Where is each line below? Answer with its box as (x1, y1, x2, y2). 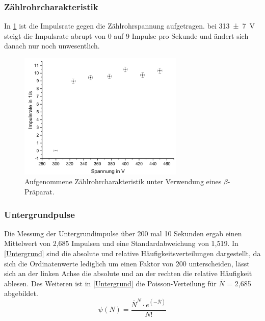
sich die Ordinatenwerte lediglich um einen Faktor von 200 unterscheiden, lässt (4, 258, 250, 268)
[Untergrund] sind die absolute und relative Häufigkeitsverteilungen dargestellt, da (4, 248, 261, 258)
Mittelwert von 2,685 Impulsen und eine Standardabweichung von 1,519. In (4, 238, 238, 249)
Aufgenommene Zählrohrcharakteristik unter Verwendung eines (24, 176, 222, 187)
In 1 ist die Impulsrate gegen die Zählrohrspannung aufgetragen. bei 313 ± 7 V (4, 20, 255, 31)
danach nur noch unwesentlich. (4, 40, 100, 51)
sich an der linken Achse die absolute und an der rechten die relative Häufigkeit (4, 268, 252, 279)
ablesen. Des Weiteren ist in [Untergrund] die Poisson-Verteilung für (4, 278, 217, 288)
